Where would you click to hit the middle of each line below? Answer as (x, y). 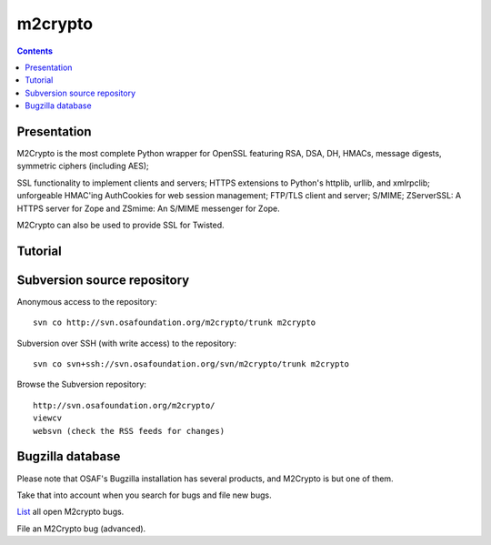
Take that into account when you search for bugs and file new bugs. (144, 495)
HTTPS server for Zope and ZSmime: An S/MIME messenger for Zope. (149, 208)
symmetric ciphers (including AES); (83, 166)
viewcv (48, 418)
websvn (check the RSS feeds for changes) (129, 431)
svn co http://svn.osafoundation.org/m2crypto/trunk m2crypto (175, 323)
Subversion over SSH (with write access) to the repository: (126, 343)
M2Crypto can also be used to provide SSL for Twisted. (120, 225)
